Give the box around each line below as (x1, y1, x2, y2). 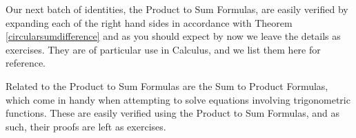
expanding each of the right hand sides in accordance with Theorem (6, 15, 293, 30)
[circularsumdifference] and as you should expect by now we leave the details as (6, 29, 341, 43)
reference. (6, 56, 46, 70)
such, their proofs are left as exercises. (6, 119, 166, 133)
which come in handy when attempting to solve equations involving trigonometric (6, 92, 350, 106)
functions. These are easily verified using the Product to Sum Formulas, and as (6, 106, 340, 120)
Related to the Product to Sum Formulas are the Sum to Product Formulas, (6, 78, 328, 93)
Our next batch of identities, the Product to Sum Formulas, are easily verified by (6, 2, 348, 16)
